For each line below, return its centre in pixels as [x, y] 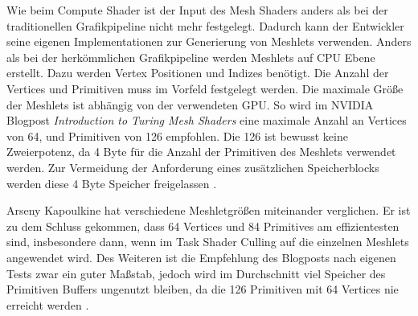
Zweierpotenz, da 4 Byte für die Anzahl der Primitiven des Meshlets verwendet [201, 152]
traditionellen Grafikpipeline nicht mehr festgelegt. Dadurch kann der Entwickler [205, 25]
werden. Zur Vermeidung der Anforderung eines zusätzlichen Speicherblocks [193, 167]
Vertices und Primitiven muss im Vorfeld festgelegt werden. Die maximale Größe [205, 88]
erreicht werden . [48, 304]
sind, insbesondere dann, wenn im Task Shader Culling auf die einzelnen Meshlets [208, 242]
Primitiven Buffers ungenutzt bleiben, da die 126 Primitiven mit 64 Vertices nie [203, 289]
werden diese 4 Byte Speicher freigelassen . [112, 183]
